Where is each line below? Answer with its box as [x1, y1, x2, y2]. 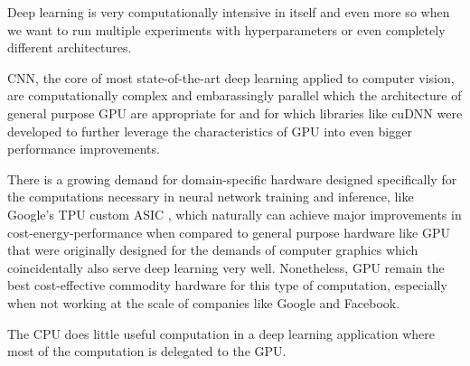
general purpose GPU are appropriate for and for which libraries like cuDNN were [7, 103, 463, 122]
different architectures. [7, 38, 132, 57]
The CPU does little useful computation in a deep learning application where [7, 324, 435, 343]
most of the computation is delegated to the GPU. [7, 342, 287, 361]
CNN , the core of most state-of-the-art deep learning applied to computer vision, [7, 68, 455, 87]
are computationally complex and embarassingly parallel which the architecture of [7, 86, 462, 105]
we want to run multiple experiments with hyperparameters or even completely [7, 20, 446, 39]
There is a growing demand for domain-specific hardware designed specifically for [7, 169, 457, 188]
